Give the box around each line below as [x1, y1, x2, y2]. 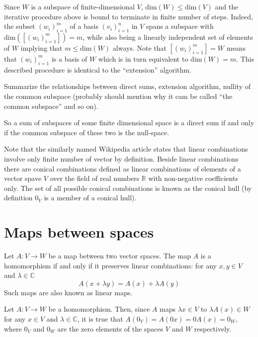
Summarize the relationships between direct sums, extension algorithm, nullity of [4, 81, 251, 91]
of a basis [70, 21, 98, 31]
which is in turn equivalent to [98, 53, 188, 64]
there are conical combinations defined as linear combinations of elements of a [4, 163, 241, 173]
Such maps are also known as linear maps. [4, 287, 133, 297]
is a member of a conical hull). [44, 192, 137, 203]
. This [236, 53, 254, 64]
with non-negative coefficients [148, 173, 238, 183]
